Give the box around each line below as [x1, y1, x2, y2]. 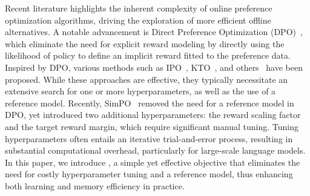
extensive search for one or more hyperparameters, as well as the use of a [5, 85, 276, 97]
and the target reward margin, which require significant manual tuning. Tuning [5, 120, 298, 132]
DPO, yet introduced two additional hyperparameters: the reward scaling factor [5, 108, 301, 121]
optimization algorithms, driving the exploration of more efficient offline [5, 13, 271, 26]
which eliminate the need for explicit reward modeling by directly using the [5, 37, 285, 50]
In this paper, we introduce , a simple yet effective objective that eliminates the [5, 155, 300, 168]
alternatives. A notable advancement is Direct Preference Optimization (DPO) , [5, 25, 303, 38]
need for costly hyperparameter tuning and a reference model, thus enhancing [5, 168, 293, 180]
